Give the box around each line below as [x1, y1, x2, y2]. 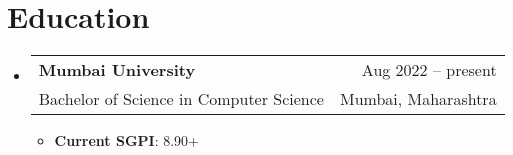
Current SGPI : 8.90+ [54, 130, 199, 151]
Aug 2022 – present [361, 58, 497, 82]
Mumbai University [38, 58, 196, 82]
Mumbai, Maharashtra [339, 87, 497, 111]
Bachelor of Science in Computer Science [38, 87, 324, 111]
